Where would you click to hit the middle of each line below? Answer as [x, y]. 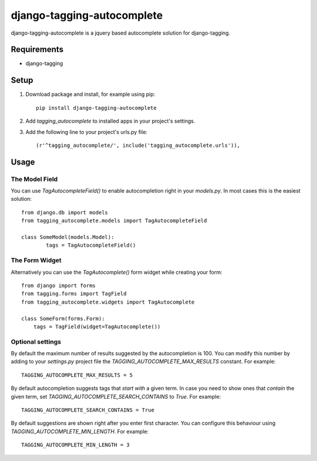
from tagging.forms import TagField [74, 294]
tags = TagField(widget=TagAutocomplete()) [97, 327]
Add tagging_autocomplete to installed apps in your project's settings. [110, 121]
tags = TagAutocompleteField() [91, 245]
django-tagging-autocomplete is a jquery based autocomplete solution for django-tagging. [121, 33]
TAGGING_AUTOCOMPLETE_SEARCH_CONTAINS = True [88, 410]
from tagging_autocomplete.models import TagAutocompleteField [114, 221]
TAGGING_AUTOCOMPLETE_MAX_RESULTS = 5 [77, 375]
